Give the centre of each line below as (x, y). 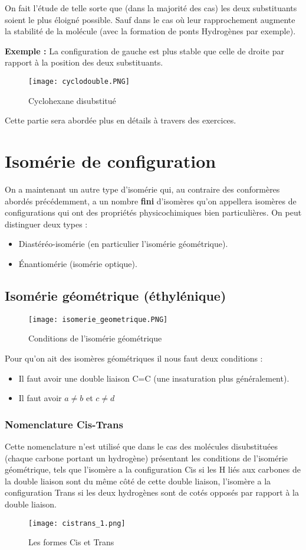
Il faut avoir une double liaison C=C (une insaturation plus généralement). (154, 378)
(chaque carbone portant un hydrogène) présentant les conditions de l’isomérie (147, 458)
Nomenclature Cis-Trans (64, 424)
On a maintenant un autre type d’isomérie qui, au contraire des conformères (142, 189)
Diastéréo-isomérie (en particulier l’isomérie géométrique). (123, 244)
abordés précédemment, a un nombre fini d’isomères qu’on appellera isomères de (151, 201)
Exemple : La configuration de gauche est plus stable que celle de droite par (144, 51)
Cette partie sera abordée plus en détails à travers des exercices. (121, 120)
